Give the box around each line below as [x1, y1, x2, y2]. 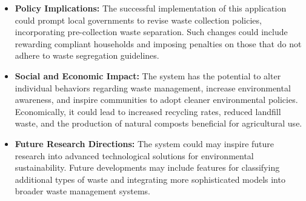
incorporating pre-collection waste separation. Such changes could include [15, 25, 288, 38]
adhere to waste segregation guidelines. [15, 49, 159, 62]
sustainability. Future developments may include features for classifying [15, 161, 280, 174]
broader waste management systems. [15, 185, 150, 197]
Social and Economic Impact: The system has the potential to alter [15, 69, 281, 82]
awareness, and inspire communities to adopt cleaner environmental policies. [15, 93, 298, 106]
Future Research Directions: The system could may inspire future [15, 137, 274, 150]
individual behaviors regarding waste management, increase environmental [15, 81, 291, 94]
